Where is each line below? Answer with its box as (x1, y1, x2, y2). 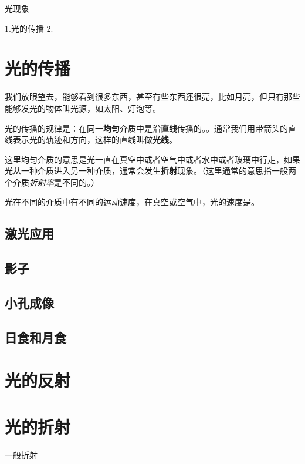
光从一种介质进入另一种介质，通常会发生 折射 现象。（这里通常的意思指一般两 (5, 164, 296, 177)
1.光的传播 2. (5, 22, 53, 34)
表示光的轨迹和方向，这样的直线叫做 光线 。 (12, 133, 177, 146)
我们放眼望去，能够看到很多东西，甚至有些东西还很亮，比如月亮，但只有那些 (5, 90, 300, 103)
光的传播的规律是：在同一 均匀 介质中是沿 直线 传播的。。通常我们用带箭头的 (5, 122, 288, 134)
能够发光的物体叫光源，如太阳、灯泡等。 (5, 102, 161, 114)
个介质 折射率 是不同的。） (5, 176, 99, 188)
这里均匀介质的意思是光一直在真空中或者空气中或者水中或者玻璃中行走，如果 (5, 153, 300, 165)
